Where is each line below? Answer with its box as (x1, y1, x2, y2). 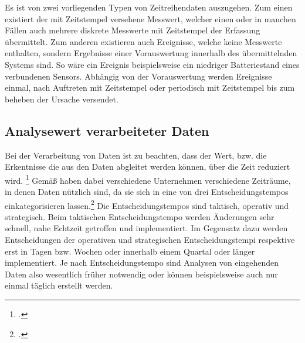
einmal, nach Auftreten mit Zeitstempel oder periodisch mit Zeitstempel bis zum (5, 81, 295, 94)
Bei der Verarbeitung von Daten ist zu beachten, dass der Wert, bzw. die (5, 149, 267, 161)
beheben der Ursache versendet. (5, 92, 118, 105)
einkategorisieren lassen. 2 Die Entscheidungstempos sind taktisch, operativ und (5, 197, 289, 211)
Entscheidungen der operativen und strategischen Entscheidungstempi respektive (5, 234, 295, 246)
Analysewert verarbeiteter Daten (5, 121, 209, 139)
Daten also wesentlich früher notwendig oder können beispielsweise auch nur (5, 267, 278, 280)
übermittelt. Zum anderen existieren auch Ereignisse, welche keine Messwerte (5, 35, 282, 47)
